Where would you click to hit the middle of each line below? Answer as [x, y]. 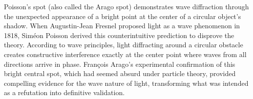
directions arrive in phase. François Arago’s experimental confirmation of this [120, 64]
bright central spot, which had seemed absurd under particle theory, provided [120, 73]
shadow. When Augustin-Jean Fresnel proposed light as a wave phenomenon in [122, 26]
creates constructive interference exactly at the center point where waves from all [125, 54]
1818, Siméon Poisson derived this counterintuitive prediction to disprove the [119, 35]
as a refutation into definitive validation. [64, 92]
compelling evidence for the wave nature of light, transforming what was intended [126, 83]
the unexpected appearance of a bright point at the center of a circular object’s [123, 16]
